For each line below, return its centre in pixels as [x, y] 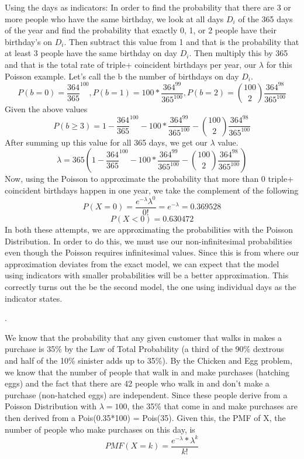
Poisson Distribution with [51, 406]
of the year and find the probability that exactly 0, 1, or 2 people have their [141, 30]
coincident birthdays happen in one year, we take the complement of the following [152, 190]
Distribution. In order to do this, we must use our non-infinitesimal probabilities [148, 241]
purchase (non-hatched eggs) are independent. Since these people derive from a [146, 394]
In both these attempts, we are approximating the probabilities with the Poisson [149, 229]
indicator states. [34, 298]
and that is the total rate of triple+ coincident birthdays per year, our [131, 64]
